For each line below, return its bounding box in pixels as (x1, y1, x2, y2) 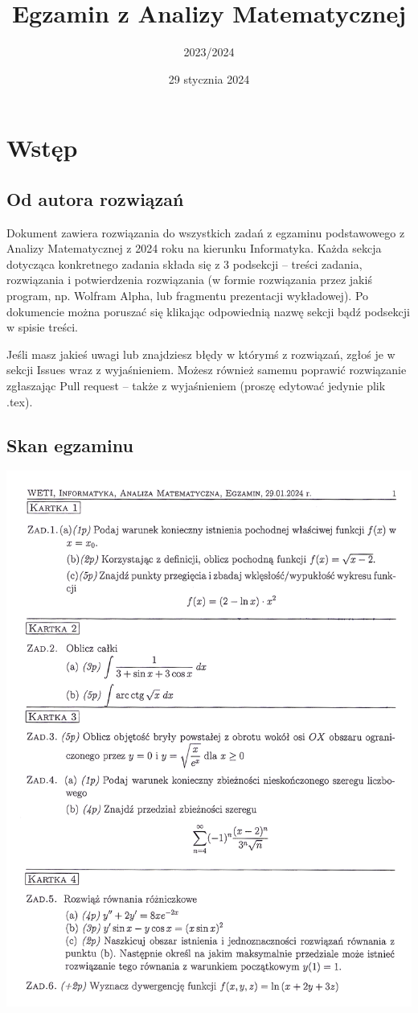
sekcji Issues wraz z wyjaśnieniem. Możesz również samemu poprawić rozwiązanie (6, 361, 407, 378)
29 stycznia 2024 (168, 70, 250, 87)
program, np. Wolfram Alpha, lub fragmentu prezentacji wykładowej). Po (6, 287, 369, 304)
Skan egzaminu (6, 432, 133, 457)
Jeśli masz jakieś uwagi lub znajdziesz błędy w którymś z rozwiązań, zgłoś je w (6, 345, 395, 362)
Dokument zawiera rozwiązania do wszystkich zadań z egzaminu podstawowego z (6, 224, 405, 241)
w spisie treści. (6, 319, 78, 336)
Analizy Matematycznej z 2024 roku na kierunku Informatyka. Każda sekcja (6, 240, 382, 257)
